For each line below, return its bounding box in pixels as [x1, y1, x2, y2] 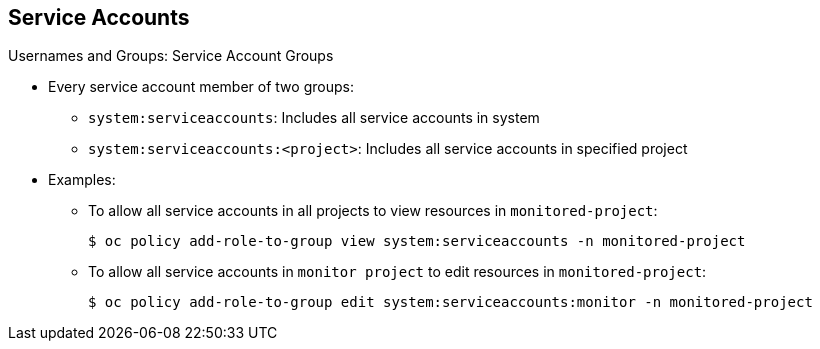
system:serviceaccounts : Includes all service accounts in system [88, 109, 540, 127]
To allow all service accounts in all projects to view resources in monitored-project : [88, 202, 658, 220]
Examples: [48, 171, 116, 189]
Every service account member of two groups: [48, 78, 354, 96]
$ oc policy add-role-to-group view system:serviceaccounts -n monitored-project [88, 233, 746, 250]
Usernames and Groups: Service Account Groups [8, 47, 334, 65]
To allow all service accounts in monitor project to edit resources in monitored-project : [88, 263, 707, 281]
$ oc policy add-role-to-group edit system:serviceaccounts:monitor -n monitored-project [88, 294, 813, 311]
